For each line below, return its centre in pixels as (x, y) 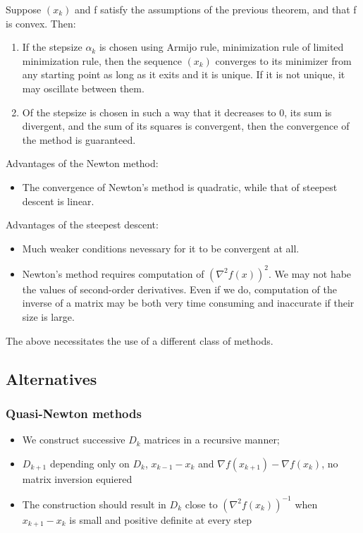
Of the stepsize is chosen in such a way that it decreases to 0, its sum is (177, 112)
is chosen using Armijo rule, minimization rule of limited (221, 47)
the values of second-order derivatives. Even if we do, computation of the (179, 289)
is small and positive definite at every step (160, 519)
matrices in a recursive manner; (212, 440)
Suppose (24, 9)
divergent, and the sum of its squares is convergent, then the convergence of (186, 126)
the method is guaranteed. (79, 139)
